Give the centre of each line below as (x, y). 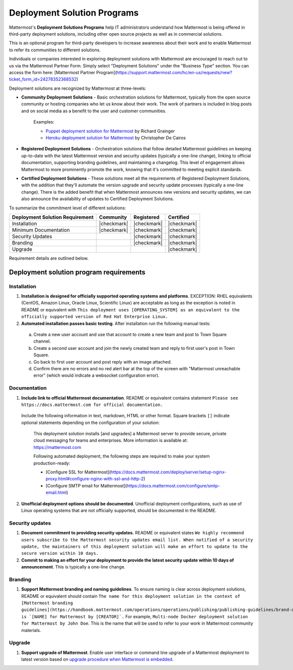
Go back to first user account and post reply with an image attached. (103, 362)
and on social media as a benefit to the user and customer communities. (94, 111)
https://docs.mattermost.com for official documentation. (92, 405)
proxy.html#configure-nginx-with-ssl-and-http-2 (95, 479)
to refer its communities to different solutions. (55, 50)
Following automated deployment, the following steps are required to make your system (122, 456)
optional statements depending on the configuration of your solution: (90, 423)
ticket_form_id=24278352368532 (43, 79)
